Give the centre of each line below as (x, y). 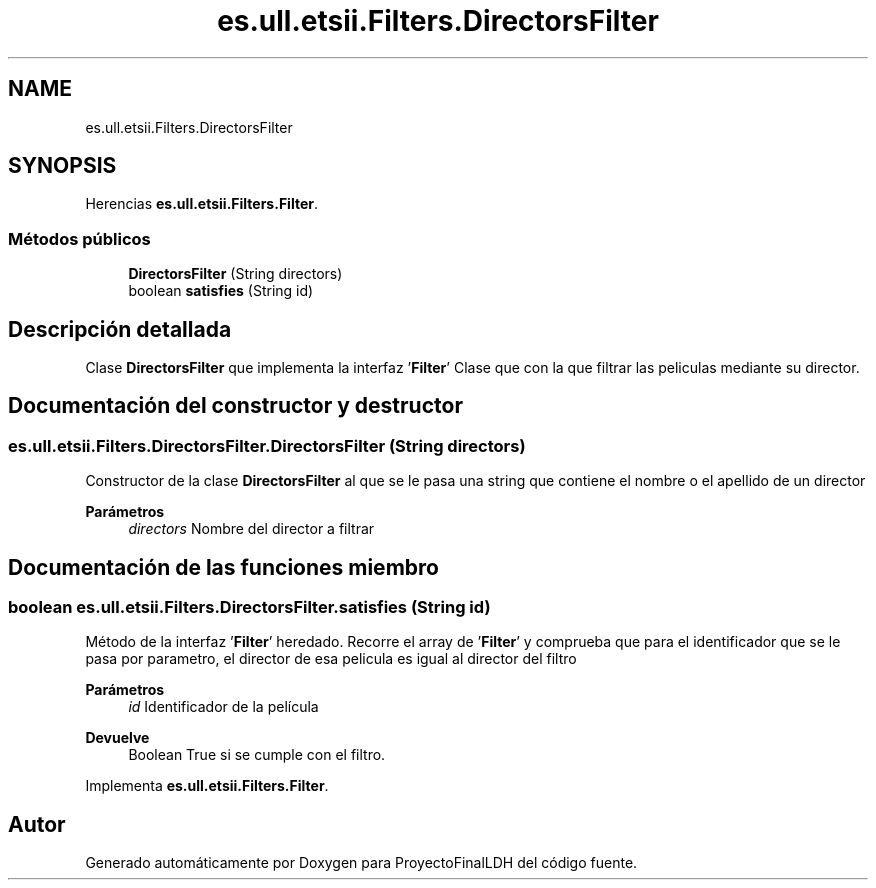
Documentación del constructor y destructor (235, 406)
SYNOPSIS (62, 166)
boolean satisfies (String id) (221, 291)
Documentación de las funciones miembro (223, 567)
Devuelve (117, 738)
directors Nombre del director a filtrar (251, 529)
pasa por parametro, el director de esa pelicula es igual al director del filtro (331, 659)
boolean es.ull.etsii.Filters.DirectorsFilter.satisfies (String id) (249, 607)
